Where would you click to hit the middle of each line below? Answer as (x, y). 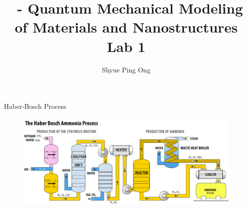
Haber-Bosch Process (35, 106)
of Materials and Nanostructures (126, 27)
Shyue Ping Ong (126, 69)
